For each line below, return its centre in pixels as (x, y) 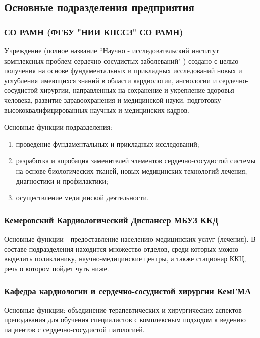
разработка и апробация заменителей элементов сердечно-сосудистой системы (136, 161)
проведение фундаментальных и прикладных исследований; (108, 144)
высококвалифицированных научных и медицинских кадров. (97, 110)
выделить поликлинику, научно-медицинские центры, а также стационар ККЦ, (125, 259)
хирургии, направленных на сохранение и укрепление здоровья (137, 90)
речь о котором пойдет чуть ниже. (57, 268)
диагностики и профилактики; (62, 180)
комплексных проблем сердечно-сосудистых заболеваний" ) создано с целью (121, 60)
